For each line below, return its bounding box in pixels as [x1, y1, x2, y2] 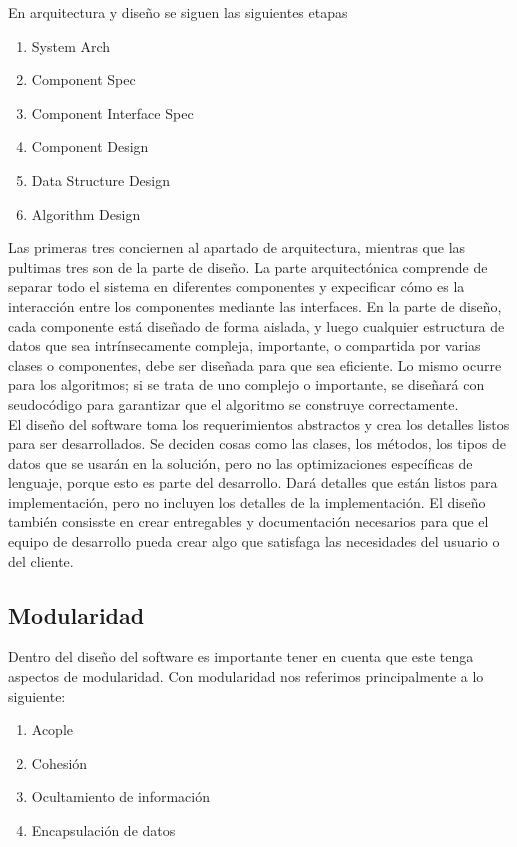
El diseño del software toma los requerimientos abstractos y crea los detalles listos [8, 413, 510, 434]
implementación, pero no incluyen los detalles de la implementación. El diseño [8, 491, 486, 512]
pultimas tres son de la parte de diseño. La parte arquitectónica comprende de [8, 256, 488, 277]
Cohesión [31, 752, 88, 773]
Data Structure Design [31, 169, 171, 190]
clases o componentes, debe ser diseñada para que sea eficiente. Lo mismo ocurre [8, 354, 502, 375]
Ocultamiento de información [31, 786, 210, 807]
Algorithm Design [31, 203, 141, 224]
